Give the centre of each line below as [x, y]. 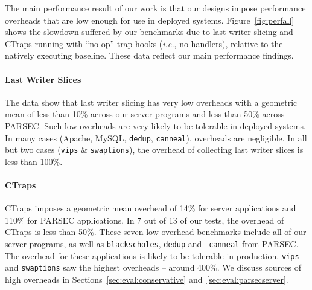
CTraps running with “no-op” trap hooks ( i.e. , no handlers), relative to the [144, 43]
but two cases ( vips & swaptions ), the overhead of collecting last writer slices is [154, 150]
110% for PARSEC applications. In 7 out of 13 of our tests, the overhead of [145, 220]
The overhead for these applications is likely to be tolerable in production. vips [152, 255]
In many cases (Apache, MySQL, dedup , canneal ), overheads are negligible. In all [156, 137]
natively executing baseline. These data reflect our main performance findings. [149, 55]
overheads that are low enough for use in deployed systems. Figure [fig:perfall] [150, 20]
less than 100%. [34, 161]
